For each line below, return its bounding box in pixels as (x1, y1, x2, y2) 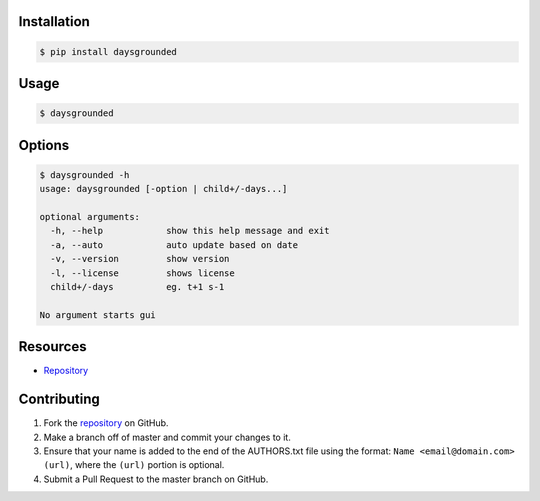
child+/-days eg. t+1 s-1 (50, 281, 225, 292)
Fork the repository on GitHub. (43, 417, 169, 429)
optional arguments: (39, 211, 140, 222)
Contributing (18, 391, 100, 408)
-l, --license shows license (50, 267, 235, 279)
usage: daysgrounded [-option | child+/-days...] (39, 183, 288, 195)
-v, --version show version (50, 253, 230, 265)
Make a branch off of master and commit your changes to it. (43, 431, 292, 443)
